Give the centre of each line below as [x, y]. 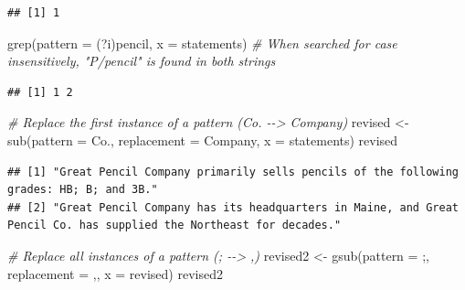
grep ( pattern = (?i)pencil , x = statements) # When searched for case [202, 43]
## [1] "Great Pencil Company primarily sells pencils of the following [233, 172]
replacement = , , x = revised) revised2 [115, 273]
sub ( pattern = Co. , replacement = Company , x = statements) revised [203, 140]
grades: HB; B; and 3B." [83, 190]
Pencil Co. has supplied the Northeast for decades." [174, 226]
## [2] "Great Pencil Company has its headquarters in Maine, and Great [233, 207]
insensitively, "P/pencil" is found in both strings [142, 61]
